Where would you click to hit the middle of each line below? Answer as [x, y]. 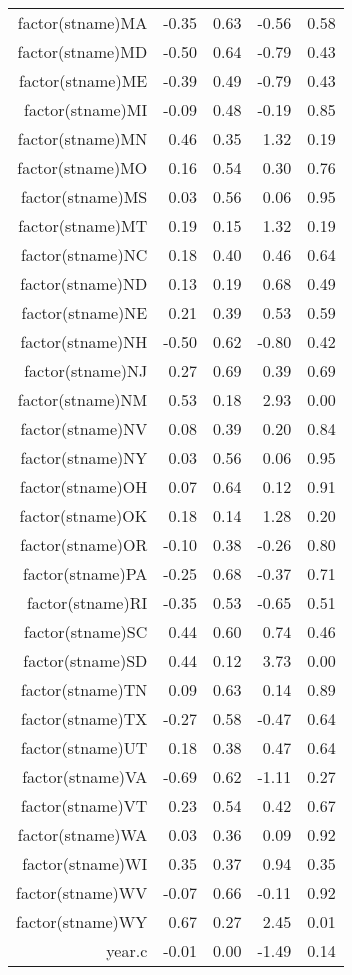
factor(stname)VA [85, 776]
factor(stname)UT [84, 747]
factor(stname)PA [85, 573]
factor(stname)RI [87, 602]
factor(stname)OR [84, 544]
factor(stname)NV [84, 428]
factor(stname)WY [82, 921]
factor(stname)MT [83, 225]
